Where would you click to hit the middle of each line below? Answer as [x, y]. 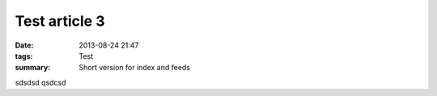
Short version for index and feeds [134, 68]
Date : [24, 45]
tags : [24, 56]
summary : [33, 68]
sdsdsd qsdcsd [40, 82]
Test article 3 [60, 21]
